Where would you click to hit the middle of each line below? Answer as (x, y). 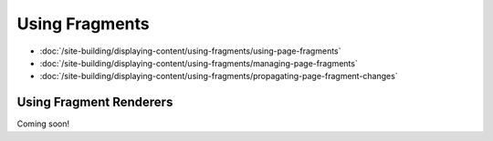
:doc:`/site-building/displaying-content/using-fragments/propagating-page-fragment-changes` (219, 76)
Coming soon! (43, 124)
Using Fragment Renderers (95, 102)
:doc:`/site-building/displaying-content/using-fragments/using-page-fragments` (190, 51)
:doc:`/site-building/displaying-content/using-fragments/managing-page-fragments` (199, 63)
